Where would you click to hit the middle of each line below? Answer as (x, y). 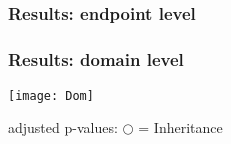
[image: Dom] (51, 95)
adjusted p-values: (63, 127)
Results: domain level (96, 59)
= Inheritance (180, 127)
